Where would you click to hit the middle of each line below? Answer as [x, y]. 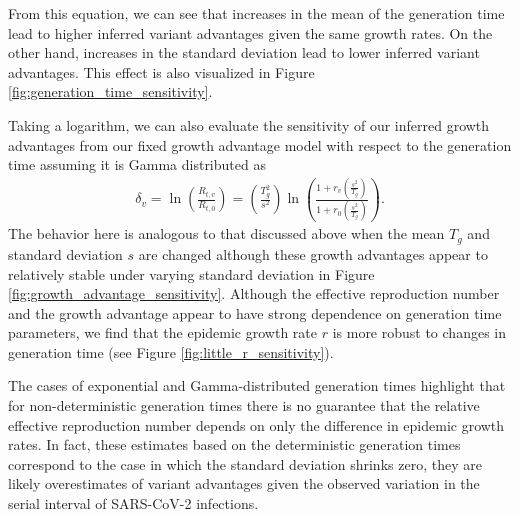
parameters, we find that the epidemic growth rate [162, 332]
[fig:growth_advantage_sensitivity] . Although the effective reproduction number [254, 293]
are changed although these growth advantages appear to [313, 253]
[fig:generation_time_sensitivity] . [110, 91]
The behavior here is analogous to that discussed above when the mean [226, 233]
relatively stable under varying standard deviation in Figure [191, 273]
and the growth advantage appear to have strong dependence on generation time [255, 312]
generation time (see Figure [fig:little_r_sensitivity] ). [171, 351]
